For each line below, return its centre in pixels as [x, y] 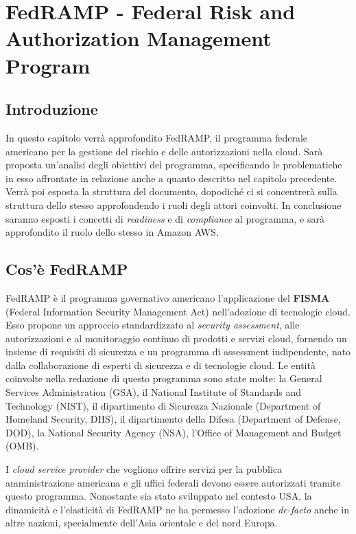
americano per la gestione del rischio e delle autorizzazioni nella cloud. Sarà [164, 151]
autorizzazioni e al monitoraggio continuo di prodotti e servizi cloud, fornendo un [176, 338]
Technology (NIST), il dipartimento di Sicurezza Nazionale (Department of [163, 405]
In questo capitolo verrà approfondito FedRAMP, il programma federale [157, 137]
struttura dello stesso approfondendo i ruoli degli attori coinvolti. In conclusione [174, 204]
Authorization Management [139, 38]
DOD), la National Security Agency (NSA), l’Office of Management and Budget [174, 432]
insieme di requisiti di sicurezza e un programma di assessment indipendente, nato [178, 352]
